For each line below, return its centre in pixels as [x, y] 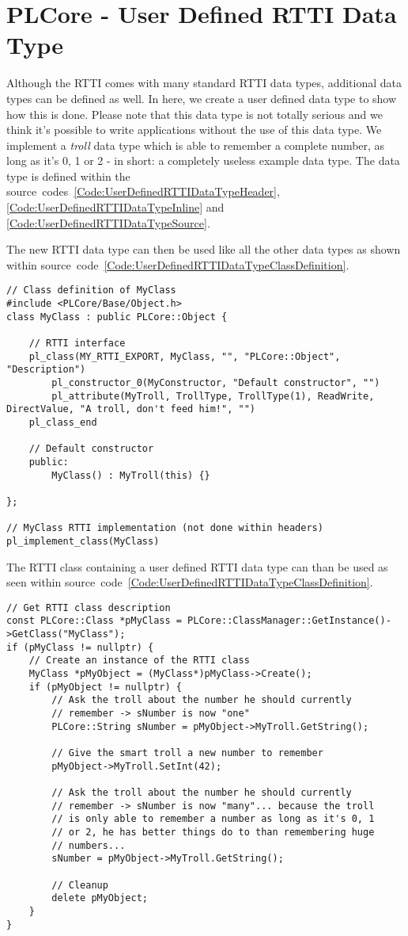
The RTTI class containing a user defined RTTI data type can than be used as [197, 566]
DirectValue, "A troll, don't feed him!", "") [131, 409]
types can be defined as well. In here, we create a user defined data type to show [202, 98]
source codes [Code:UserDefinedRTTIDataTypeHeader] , [143, 191]
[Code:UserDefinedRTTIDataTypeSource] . [108, 222]
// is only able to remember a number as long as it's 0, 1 [213, 819]
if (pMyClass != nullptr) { [80, 647]
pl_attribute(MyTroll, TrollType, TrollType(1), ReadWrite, [213, 396]
